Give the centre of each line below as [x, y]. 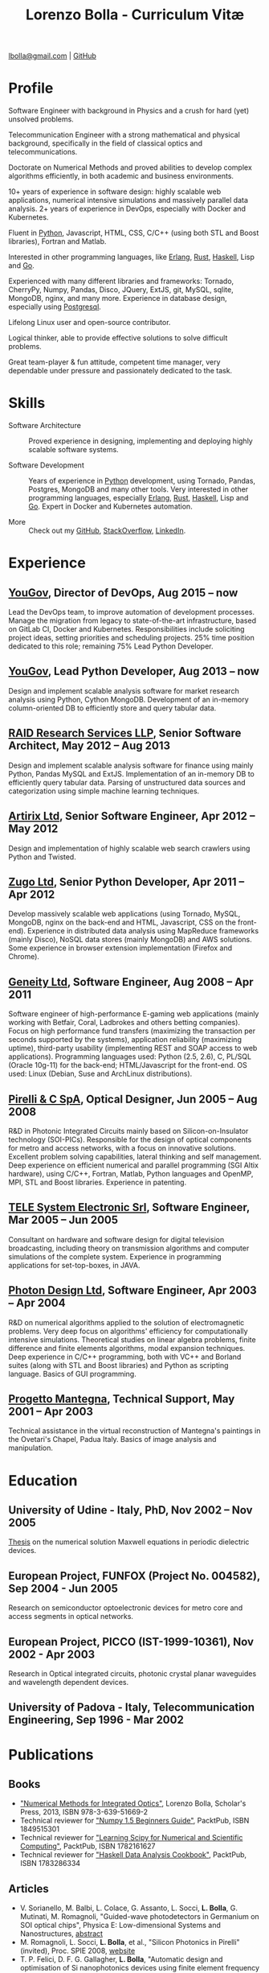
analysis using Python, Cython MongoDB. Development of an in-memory [128, 699]
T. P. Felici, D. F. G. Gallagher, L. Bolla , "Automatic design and [121, 1959]
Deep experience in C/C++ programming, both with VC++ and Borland [125, 1357]
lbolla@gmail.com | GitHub [52, 56]
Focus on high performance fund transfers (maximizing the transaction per [132, 1031]
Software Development [46, 465]
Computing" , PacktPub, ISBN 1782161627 [88, 1846]
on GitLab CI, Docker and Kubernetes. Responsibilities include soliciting [126, 629]
